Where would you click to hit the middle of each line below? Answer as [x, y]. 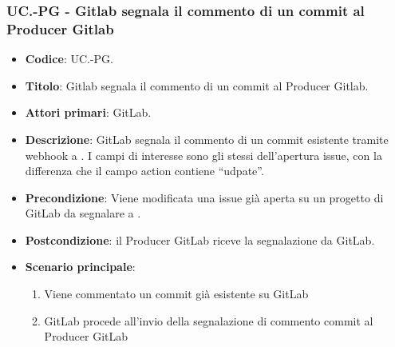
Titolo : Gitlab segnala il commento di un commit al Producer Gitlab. [197, 85]
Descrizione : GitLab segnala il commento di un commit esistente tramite [207, 139]
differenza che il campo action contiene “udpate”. [144, 171]
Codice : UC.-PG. [69, 59]
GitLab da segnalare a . [83, 213]
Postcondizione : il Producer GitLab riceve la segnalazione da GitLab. [200, 239]
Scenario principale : [80, 267]
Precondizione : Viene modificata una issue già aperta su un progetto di [204, 197]
